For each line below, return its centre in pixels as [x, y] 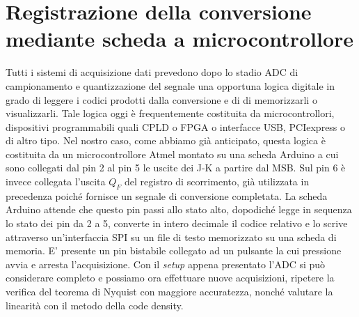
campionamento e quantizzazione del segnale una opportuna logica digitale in [170, 85]
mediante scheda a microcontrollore [180, 39]
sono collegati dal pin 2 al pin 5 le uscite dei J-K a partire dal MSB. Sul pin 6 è [176, 168]
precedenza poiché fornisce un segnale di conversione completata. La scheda [167, 195]
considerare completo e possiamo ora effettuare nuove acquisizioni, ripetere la [170, 278]
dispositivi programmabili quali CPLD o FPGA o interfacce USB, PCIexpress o [176, 126]
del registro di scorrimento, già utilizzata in [217, 181]
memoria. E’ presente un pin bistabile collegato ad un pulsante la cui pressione [174, 250]
